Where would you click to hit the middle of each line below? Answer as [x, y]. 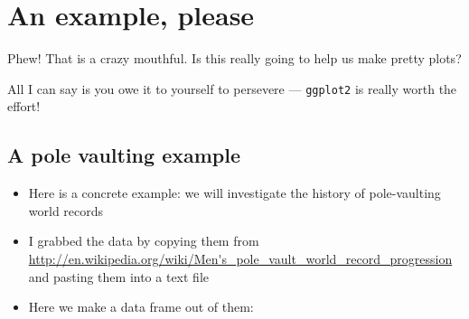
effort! [24, 106]
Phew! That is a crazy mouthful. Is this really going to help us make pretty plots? [234, 58]
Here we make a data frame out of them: [141, 307]
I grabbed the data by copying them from [144, 241]
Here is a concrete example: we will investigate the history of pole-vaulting [234, 193]
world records [66, 210]
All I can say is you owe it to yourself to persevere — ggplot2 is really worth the [232, 88]
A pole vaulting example [124, 155]
